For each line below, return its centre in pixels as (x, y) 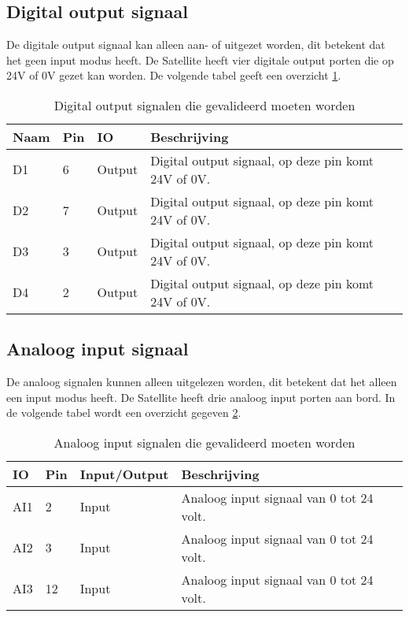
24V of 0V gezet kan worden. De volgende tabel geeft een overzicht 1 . (174, 75)
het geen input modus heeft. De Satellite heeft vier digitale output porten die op (200, 59)
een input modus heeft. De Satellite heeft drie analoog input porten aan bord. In (201, 397)
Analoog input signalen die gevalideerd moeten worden (204, 442)
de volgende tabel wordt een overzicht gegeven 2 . (124, 413)
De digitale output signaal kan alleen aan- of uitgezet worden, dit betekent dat (196, 45)
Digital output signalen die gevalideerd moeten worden (204, 105)
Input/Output (124, 474)
